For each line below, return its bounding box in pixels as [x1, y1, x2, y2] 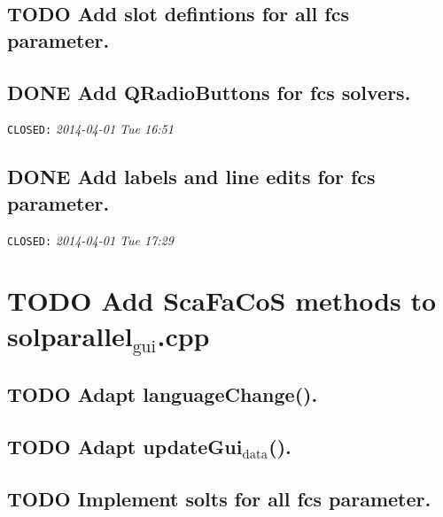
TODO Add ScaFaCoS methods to [7, 282, 437, 319]
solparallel [7, 317, 133, 353]
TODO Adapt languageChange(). [7, 380, 318, 407]
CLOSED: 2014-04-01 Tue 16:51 [7, 120, 174, 138]
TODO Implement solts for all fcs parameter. [7, 484, 431, 512]
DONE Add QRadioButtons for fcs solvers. [7, 78, 411, 105]
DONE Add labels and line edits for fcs [7, 163, 376, 190]
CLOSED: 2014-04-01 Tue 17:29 [7, 230, 174, 249]
